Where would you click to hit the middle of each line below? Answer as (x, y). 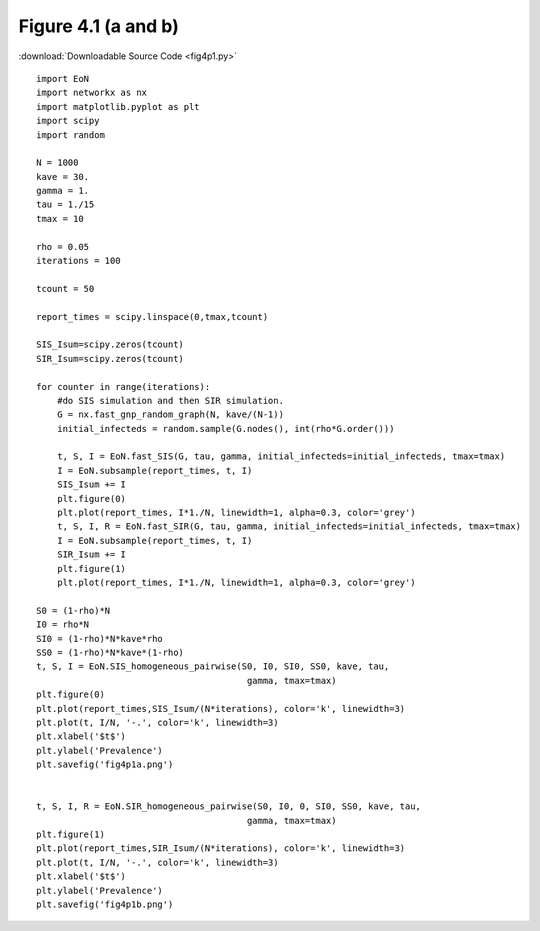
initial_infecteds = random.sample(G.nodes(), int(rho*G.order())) (225, 428)
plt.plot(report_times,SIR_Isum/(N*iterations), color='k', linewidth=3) (221, 848)
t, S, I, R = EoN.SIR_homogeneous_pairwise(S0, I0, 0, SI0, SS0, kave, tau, (229, 806)
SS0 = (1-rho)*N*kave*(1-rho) (110, 652)
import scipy (68, 121)
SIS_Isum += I (91, 484)
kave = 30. (63, 176)
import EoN (63, 78)
